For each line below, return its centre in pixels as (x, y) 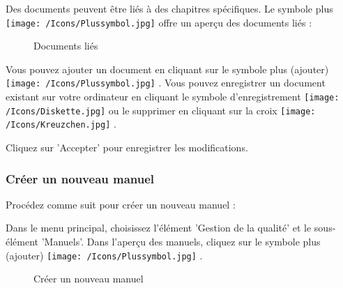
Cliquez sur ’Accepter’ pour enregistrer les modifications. (127, 147)
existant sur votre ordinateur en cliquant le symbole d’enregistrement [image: (173, 97)
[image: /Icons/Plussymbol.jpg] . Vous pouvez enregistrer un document (166, 83)
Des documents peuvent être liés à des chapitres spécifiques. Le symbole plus (169, 8)
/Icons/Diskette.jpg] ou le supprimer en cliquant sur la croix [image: (161, 110)
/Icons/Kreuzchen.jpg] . (61, 124)
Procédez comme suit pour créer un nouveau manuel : (121, 204)
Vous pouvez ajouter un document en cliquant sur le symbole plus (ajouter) (167, 69)
